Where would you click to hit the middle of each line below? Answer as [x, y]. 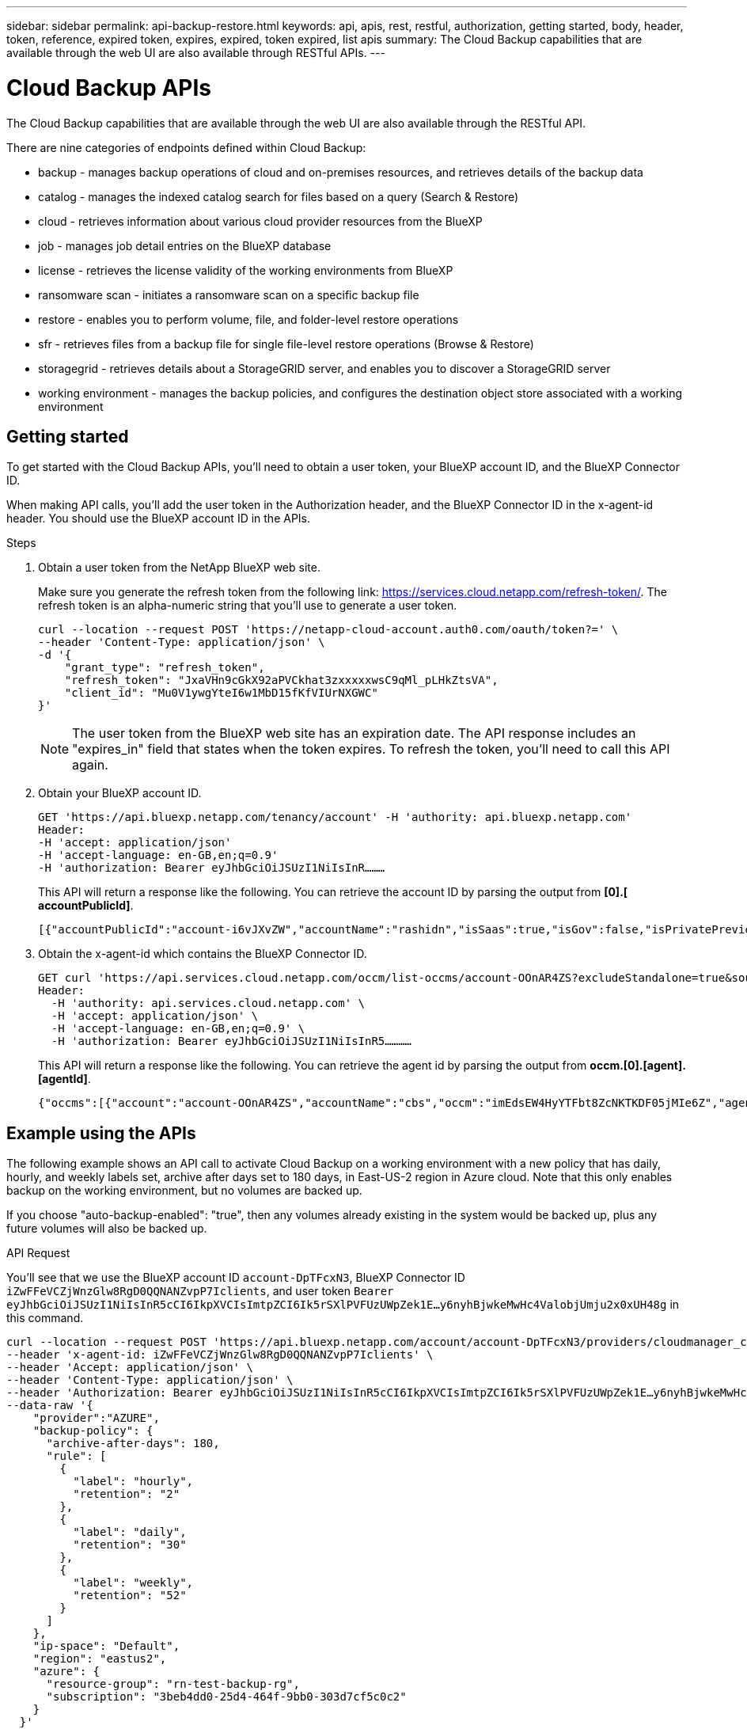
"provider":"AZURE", [96, 1418]
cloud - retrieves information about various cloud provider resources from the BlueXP [260, 221]
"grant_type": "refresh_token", [165, 668]
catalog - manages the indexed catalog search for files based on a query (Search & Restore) [279, 196]
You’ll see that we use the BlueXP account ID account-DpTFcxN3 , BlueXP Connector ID [236, 1278]
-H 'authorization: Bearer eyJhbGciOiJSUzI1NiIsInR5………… [231, 1041]
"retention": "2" [127, 1494]
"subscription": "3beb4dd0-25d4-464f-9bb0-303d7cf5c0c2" [226, 1697]
